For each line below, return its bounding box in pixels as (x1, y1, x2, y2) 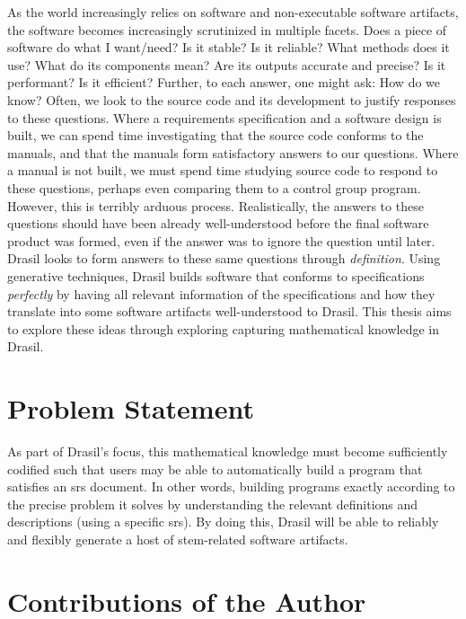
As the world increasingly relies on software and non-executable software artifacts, (7, 3, 459, 21)
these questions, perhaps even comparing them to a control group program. (7, 178, 421, 197)
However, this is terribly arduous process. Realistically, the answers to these (7, 196, 424, 215)
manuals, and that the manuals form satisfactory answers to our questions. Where (7, 143, 459, 162)
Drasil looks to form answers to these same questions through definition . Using (7, 249, 441, 268)
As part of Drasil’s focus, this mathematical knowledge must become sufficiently (7, 442, 448, 460)
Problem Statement (7, 390, 254, 427)
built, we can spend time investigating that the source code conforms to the (7, 126, 424, 145)
